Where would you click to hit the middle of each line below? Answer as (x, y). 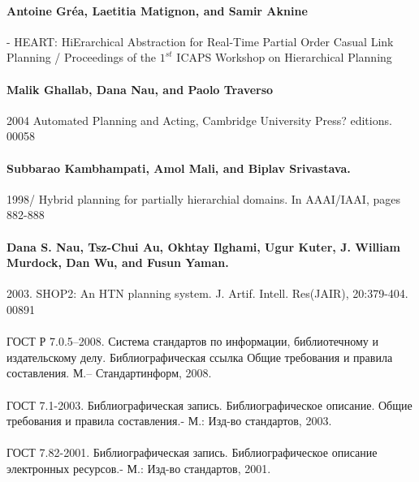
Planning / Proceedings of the (82, 57)
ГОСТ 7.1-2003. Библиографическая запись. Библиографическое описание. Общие (209, 405)
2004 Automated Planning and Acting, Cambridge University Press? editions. (199, 120)
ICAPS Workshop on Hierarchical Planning (284, 57)
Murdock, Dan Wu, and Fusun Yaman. (118, 263)
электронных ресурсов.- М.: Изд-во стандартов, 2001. (139, 468)
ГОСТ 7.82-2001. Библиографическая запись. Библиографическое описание (192, 452)
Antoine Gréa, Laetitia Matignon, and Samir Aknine (157, 10)
